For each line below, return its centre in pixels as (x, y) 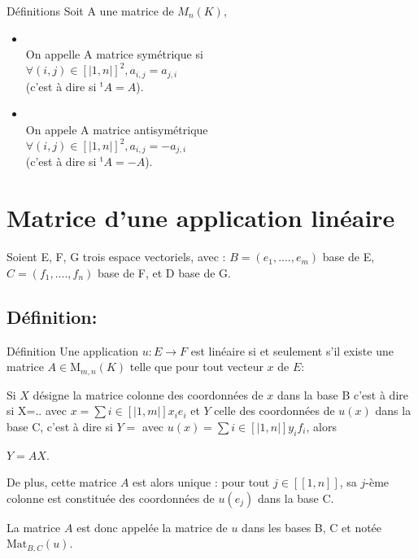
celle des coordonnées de (274, 411)
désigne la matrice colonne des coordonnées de (148, 394)
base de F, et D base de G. (164, 272)
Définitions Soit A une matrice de (90, 11)
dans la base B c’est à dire (342, 394)
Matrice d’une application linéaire (201, 218)
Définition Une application (73, 350)
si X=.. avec (37, 411)
